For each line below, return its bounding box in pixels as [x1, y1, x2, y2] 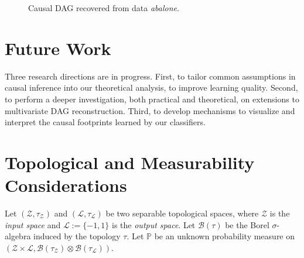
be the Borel [225, 218, 269, 231]
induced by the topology [33, 230, 121, 242]
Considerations [5, 173, 127, 197]
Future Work [5, 36, 111, 60]
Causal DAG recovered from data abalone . [28, 2, 179, 13]
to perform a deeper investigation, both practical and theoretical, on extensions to [5, 92, 299, 105]
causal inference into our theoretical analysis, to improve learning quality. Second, [5, 81, 298, 94]
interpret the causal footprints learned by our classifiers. [5, 116, 206, 128]
